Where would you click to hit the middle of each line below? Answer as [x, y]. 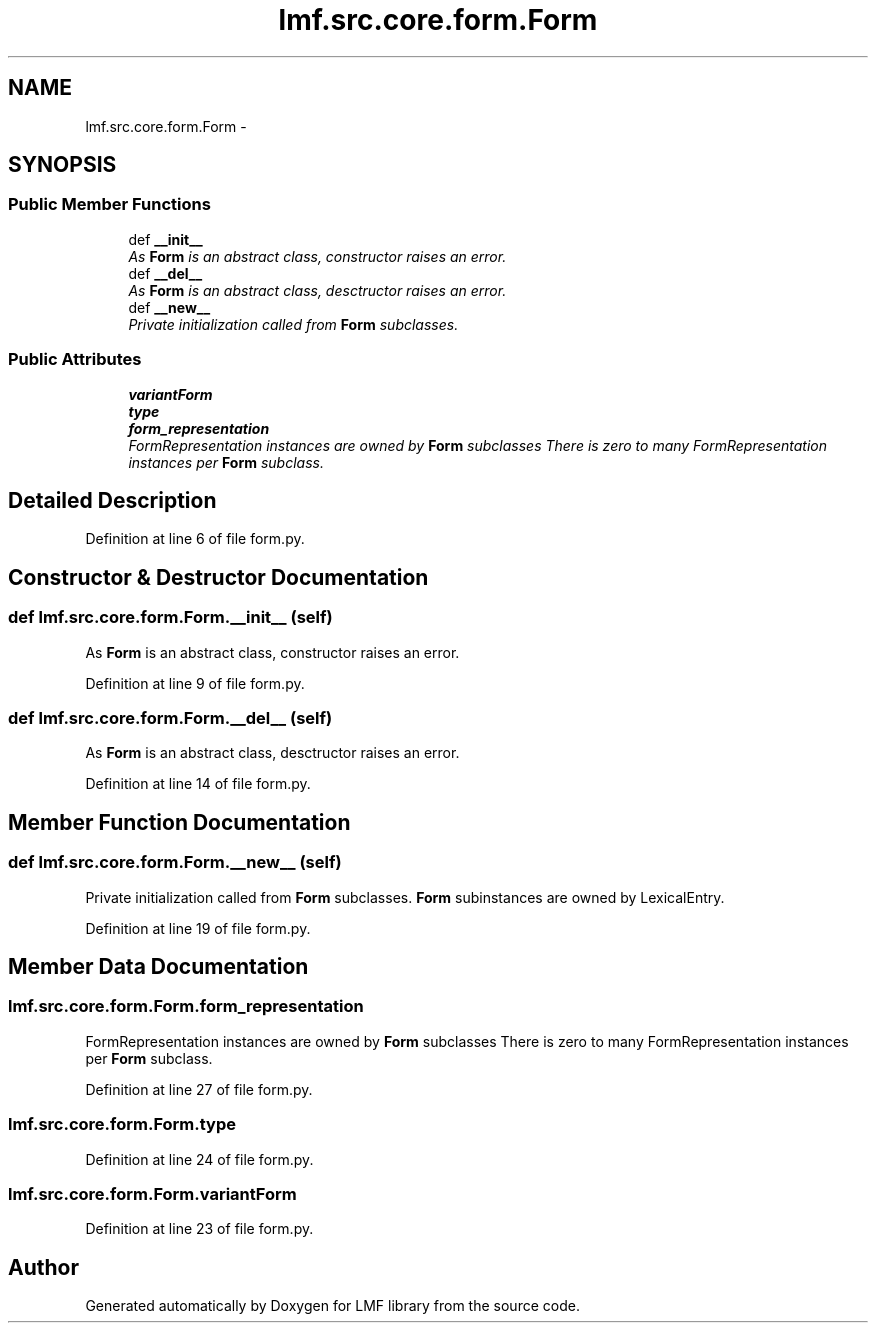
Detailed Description [112, 500]
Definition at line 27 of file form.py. [199, 1089]
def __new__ [169, 307]
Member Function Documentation [179, 822]
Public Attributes [75, 359]
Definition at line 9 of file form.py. [195, 683]
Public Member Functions [109, 204]
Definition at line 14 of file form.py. [198, 784]
